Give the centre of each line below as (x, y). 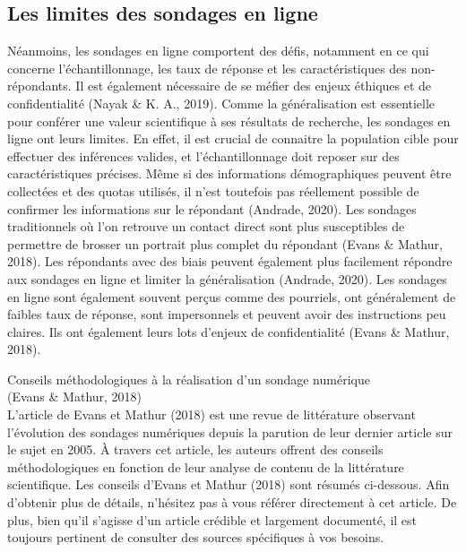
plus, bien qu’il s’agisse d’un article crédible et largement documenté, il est (212, 519)
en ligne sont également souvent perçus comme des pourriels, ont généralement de (232, 296)
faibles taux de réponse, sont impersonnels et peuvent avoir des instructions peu (227, 314)
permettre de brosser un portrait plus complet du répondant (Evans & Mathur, (225, 243)
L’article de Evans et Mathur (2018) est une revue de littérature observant (211, 414)
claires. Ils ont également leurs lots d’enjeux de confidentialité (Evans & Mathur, (229, 331)
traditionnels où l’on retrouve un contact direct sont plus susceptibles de (206, 226)
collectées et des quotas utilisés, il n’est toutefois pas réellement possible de (213, 190)
